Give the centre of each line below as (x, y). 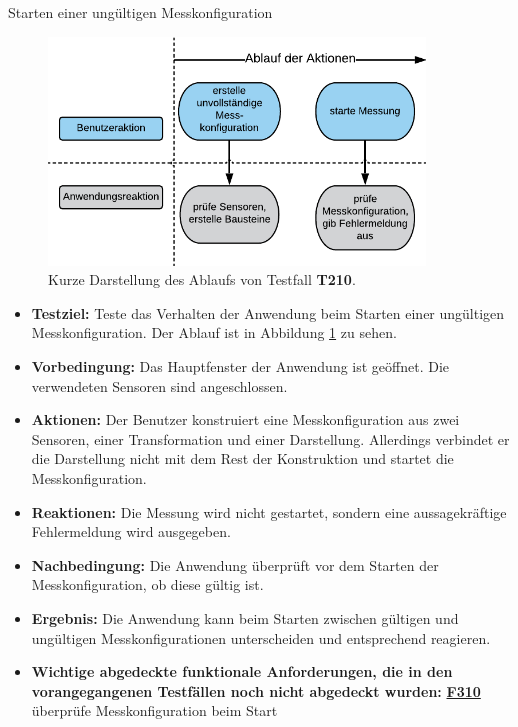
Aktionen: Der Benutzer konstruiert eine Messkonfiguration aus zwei (245, 419)
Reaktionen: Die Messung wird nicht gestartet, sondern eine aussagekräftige (269, 511)
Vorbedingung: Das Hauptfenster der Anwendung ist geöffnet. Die (240, 366)
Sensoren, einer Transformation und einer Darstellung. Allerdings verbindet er (270, 438)
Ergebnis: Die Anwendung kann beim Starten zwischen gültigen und (245, 617)
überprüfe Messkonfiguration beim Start (154, 710)
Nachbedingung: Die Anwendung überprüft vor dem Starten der (235, 564)
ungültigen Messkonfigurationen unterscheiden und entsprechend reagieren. (261, 637)
